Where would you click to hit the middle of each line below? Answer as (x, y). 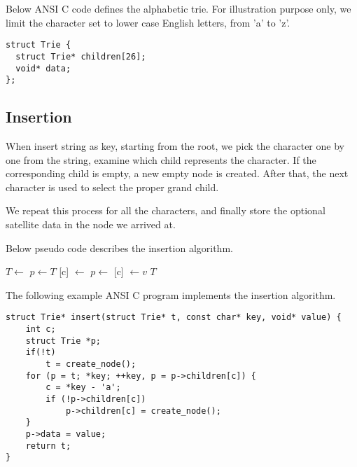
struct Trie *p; (63, 341)
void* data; (43, 68)
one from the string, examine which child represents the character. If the (161, 159)
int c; (41, 329)
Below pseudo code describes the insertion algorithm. (119, 248)
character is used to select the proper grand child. (112, 187)
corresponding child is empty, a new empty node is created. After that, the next (177, 173)
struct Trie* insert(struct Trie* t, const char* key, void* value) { (174, 318)
